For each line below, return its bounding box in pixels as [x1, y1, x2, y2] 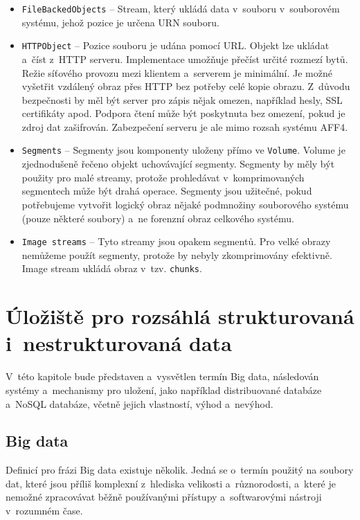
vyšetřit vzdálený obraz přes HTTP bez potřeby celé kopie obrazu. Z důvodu [21, 79, 350, 93]
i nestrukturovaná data [6, 329, 232, 357]
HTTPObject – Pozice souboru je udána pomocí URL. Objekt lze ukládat [21, 38, 330, 53]
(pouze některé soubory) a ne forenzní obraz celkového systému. [21, 210, 294, 225]
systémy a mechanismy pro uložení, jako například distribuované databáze [6, 382, 322, 397]
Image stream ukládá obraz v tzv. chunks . [21, 261, 202, 276]
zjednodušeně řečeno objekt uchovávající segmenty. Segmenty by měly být [21, 156, 335, 171]
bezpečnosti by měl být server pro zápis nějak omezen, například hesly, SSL [21, 92, 343, 107]
